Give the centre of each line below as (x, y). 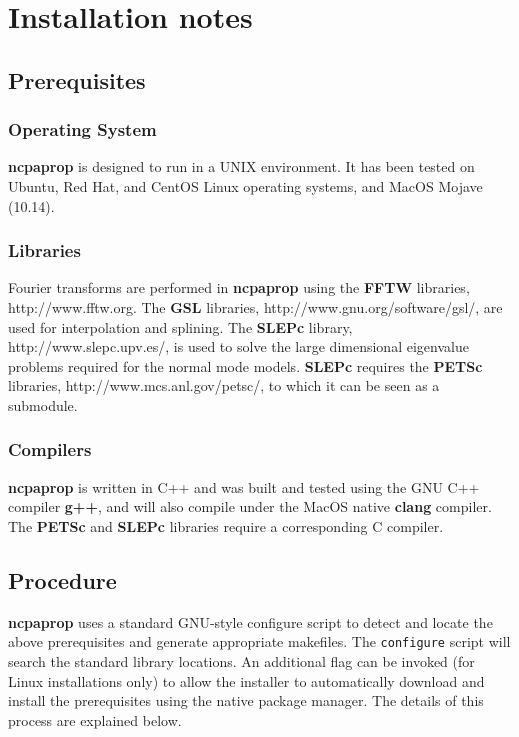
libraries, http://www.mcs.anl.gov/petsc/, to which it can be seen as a (224, 385)
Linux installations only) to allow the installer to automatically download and (246, 680)
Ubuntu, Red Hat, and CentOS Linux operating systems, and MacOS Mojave (245, 185)
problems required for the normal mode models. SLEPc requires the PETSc (245, 365)
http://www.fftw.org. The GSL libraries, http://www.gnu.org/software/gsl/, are (255, 306)
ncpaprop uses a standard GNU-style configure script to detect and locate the (250, 621)
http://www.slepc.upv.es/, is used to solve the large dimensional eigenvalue (238, 346)
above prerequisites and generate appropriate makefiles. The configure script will (259, 641)
